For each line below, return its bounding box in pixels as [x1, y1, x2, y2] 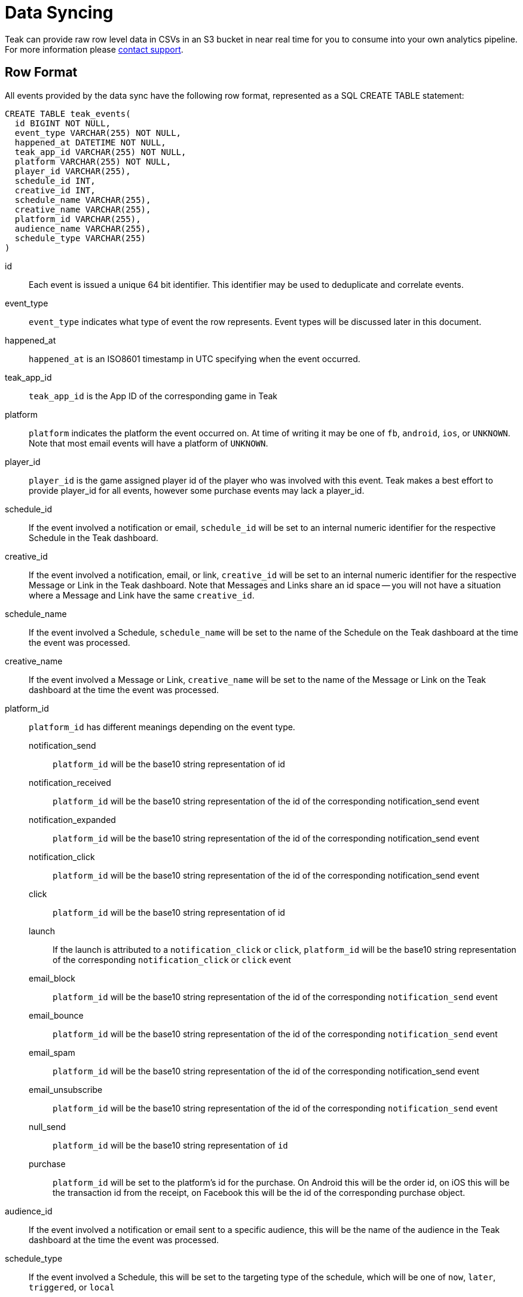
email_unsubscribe [29, 1084, 103, 1095]
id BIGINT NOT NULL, [14, 118, 111, 128]
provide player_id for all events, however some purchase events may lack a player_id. [29, 485, 365, 496]
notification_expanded [29, 814, 116, 825]
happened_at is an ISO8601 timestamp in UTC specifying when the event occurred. [29, 353, 360, 364]
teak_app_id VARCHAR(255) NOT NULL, [14, 147, 186, 157]
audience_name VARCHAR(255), [14, 223, 151, 233]
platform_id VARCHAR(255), [14, 214, 141, 224]
